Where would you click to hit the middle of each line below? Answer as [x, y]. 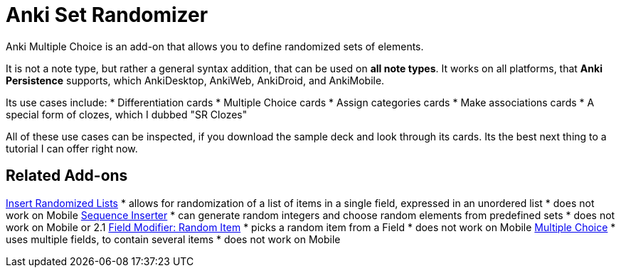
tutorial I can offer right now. [72, 148]
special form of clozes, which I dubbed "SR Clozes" [127, 114]
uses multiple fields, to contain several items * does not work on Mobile [173, 239]
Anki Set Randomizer [107, 15]
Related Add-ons [67, 176]
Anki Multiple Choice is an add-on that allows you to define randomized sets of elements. [215, 46]
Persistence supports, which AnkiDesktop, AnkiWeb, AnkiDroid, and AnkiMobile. [195, 80]
